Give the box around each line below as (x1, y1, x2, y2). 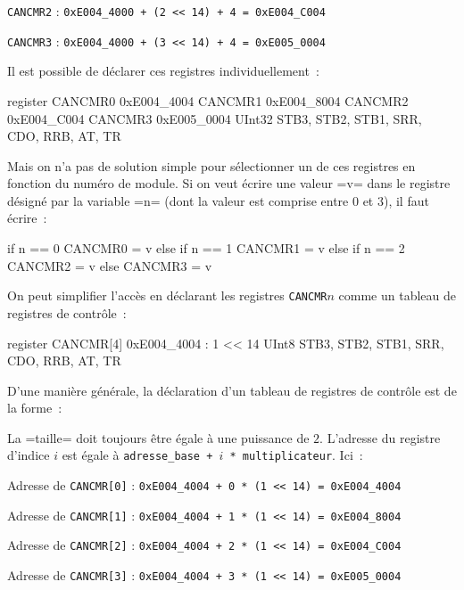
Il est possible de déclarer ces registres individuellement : (7, 61, 319, 80)
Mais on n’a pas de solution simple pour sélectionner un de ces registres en (7, 156, 416, 175)
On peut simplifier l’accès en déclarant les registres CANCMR (7, 286, 327, 305)
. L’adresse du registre (319, 428, 441, 447)
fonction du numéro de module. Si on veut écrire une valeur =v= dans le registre (7, 174, 451, 193)
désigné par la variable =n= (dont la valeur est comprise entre (7, 191, 349, 209)
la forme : (7, 398, 62, 417)
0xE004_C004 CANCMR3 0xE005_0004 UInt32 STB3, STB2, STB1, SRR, (7, 109, 422, 127)
